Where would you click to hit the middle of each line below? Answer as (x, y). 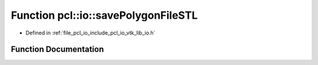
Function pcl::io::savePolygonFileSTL (104, 15)
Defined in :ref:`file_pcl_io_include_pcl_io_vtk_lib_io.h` (90, 33)
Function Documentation (57, 49)
